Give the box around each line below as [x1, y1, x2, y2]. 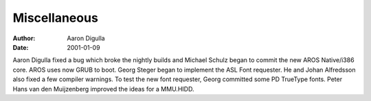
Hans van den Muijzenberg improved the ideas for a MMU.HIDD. [12, 85, 194, 93]
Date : [12, 43, 29, 51]
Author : [12, 34, 36, 42]
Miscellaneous [12, 10, 99, 25]
